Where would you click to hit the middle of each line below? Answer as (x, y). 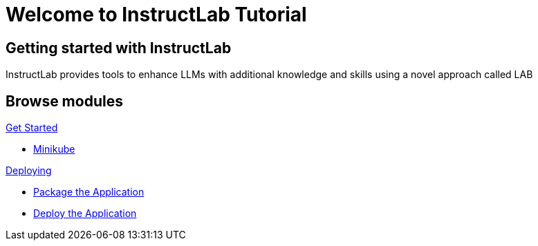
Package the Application (89, 192)
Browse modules (64, 101)
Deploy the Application (85, 214)
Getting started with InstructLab (119, 48)
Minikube (54, 149)
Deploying (29, 171)
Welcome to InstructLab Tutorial (156, 15)
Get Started (32, 128)
